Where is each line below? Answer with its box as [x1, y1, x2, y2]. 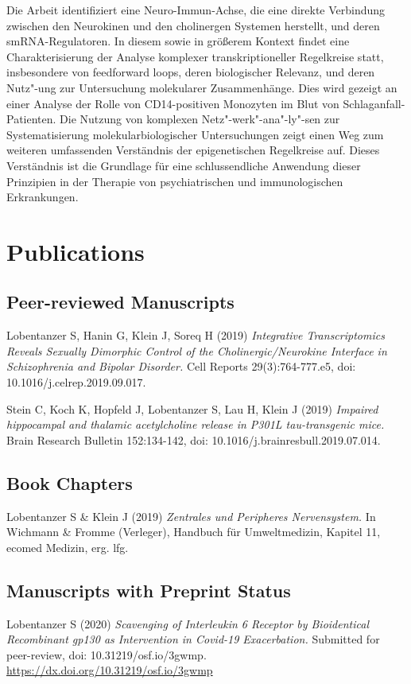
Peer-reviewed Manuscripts [6, 290, 235, 314]
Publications [6, 235, 145, 267]
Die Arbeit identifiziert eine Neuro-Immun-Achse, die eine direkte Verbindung [6, 2, 386, 17]
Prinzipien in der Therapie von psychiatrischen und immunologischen [6, 173, 343, 189]
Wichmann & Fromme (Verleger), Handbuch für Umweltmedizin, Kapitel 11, [6, 523, 381, 540]
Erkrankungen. [6, 188, 79, 205]
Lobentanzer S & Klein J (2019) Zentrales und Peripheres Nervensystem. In [6, 507, 376, 524]
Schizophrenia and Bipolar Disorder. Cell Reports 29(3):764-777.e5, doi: [6, 358, 356, 375]
